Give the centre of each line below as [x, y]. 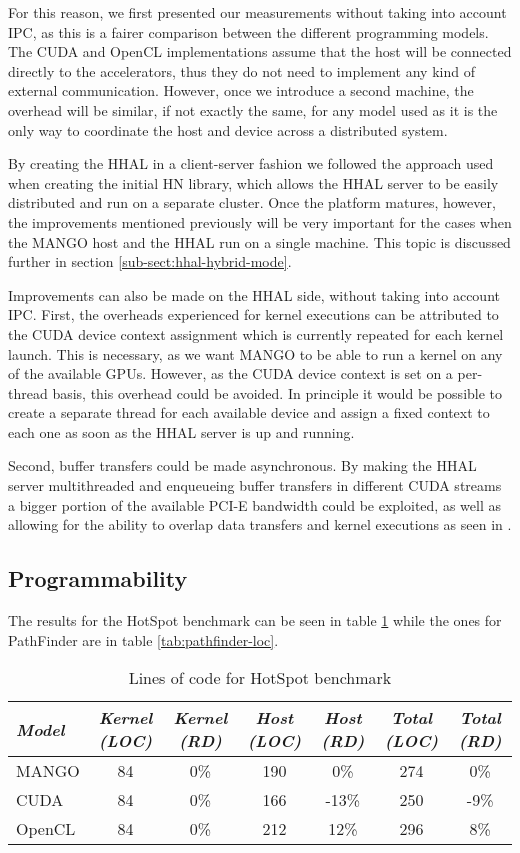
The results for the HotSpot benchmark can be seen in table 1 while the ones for [255, 620]
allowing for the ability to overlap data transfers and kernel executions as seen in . [260, 524]
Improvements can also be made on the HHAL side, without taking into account [254, 294]
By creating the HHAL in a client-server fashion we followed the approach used [251, 163]
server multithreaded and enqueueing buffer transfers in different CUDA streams [255, 485]
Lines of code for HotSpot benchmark [260, 678]
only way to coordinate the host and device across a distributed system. [228, 129]
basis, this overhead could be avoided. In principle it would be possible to [277, 392]
